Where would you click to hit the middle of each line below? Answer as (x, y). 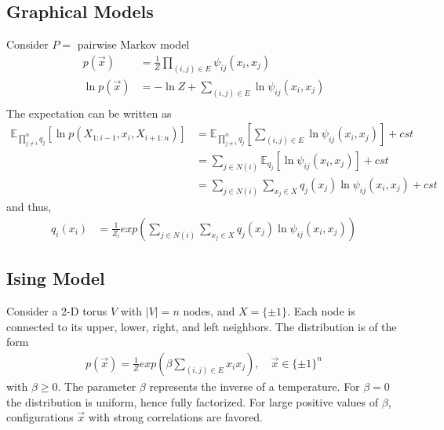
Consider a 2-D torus (57, 311)
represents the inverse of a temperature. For (255, 386)
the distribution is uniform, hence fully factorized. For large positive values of (193, 401)
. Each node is (321, 311)
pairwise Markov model (133, 44)
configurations (40, 417)
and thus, (29, 207)
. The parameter (97, 386)
